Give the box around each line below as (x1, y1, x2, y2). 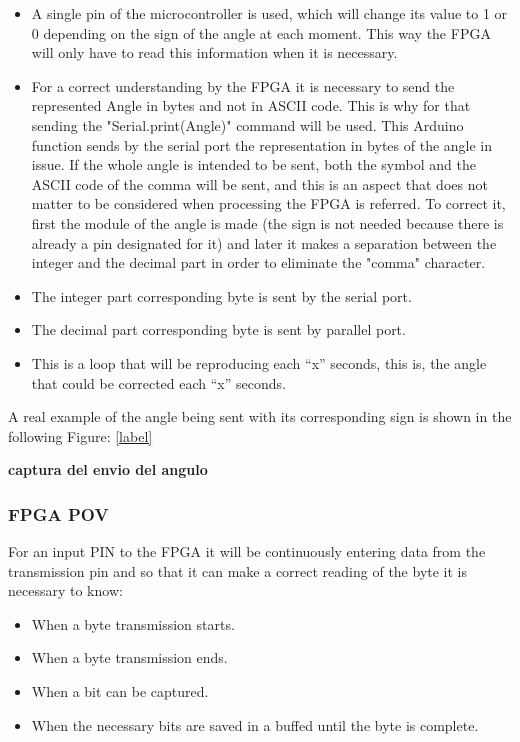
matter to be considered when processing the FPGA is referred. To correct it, (31, 193, 506, 214)
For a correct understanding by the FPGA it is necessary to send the (31, 75, 455, 96)
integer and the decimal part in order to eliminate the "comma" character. (31, 252, 486, 273)
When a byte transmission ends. (31, 647, 228, 668)
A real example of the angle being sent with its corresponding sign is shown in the (8, 406, 512, 427)
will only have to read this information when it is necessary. (31, 42, 398, 63)
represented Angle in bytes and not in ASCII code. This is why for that (31, 95, 471, 116)
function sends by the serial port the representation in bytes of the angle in (31, 134, 493, 155)
